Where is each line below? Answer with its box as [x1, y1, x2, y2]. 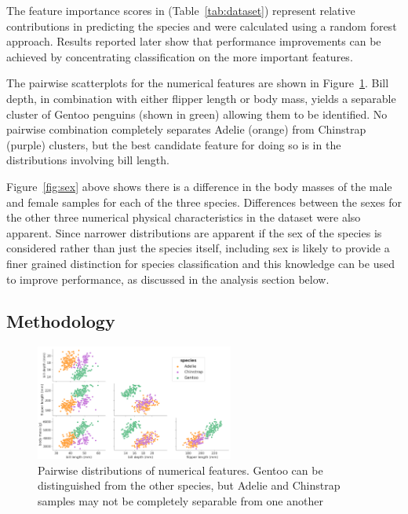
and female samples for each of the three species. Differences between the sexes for [6, 193, 402, 210]
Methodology [6, 309, 115, 333]
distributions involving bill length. [6, 152, 169, 168]
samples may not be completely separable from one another [38, 492, 323, 508]
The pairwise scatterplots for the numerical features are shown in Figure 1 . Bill [6, 75, 389, 91]
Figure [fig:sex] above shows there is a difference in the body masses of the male [6, 178, 392, 194]
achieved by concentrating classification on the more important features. [6, 48, 353, 64]
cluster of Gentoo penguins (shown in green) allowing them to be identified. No [6, 105, 388, 122]
